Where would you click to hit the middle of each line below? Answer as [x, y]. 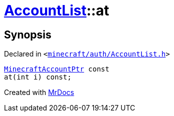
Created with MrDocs [39, 92]
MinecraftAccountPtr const [57, 69]
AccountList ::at [57, 10]
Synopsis [28, 34]
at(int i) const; [38, 77]
